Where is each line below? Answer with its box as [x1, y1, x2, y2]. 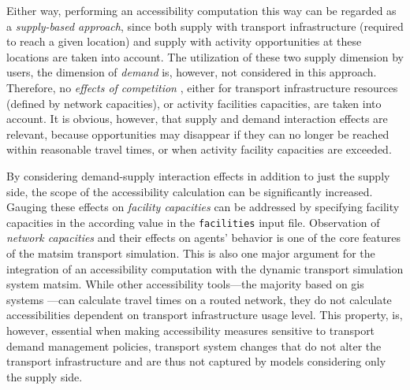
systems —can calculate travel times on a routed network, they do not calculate [6, 291, 392, 307]
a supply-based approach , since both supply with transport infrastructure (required [6, 17, 404, 34]
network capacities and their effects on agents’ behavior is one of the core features [6, 229, 401, 246]
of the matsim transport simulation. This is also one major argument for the [6, 244, 375, 261]
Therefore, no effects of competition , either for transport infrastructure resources [6, 79, 398, 95]
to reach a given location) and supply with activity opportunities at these [6, 33, 362, 50]
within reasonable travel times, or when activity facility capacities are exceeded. [6, 141, 392, 158]
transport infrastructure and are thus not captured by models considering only [6, 353, 386, 370]
